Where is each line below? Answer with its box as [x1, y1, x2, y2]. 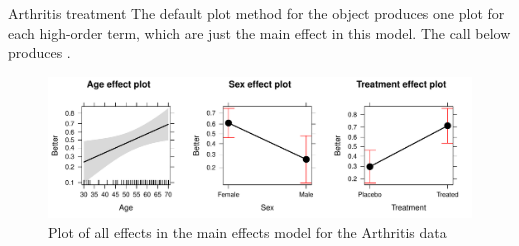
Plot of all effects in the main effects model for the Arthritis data [48, 221, 447, 242]
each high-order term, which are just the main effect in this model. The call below [8, 22, 511, 43]
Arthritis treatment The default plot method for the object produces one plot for [8, 3, 505, 23]
